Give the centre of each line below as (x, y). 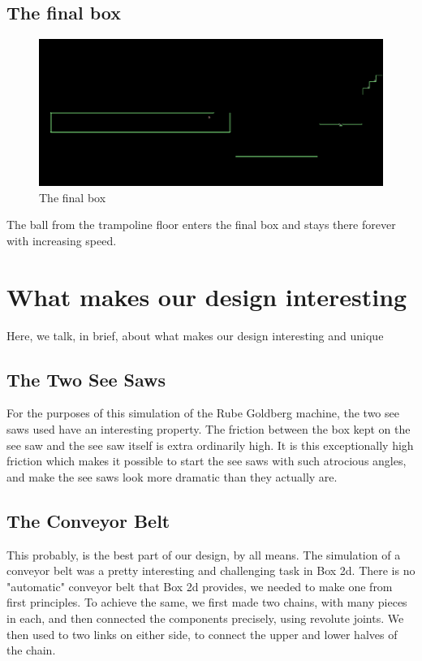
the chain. (31, 650)
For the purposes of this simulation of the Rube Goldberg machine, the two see (203, 413)
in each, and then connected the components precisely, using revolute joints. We (205, 618)
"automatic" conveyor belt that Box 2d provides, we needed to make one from (200, 586)
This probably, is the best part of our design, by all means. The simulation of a (204, 554)
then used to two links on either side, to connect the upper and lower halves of (202, 634)
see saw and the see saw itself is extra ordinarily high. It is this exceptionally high (210, 445)
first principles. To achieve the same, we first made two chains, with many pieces (207, 602)
